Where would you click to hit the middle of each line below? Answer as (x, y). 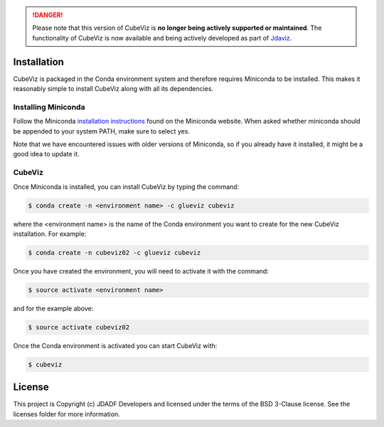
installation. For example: (50, 234)
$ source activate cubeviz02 (79, 327)
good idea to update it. (46, 154)
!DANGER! (48, 15)
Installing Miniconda (49, 107)
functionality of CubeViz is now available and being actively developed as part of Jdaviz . (162, 38)
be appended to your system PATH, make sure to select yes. (101, 131)
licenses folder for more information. (66, 414)
